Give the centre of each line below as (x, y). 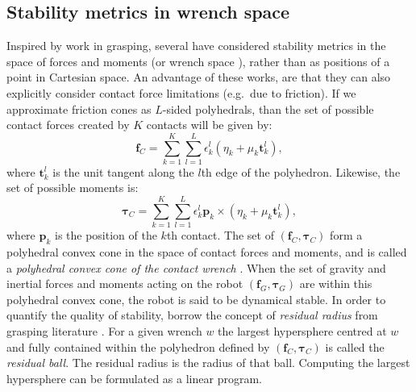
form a (346, 235)
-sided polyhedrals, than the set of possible (268, 108)
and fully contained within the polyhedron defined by (138, 346)
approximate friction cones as (79, 108)
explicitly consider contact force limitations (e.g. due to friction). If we (181, 92)
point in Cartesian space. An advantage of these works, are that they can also (199, 77)
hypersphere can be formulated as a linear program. (134, 378)
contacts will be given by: (209, 125)
